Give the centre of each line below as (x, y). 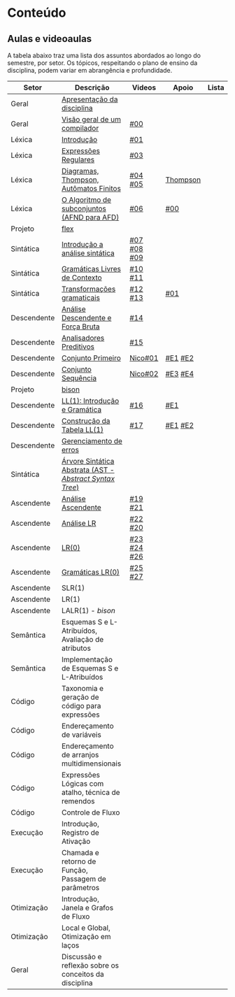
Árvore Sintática (88, 461)
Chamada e (80, 853)
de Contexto (82, 278)
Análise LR (79, 523)
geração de (80, 697)
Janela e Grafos (88, 908)
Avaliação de (83, 639)
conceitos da (83, 974)
